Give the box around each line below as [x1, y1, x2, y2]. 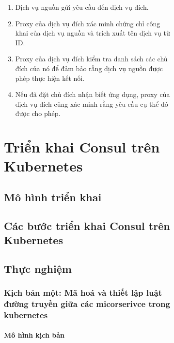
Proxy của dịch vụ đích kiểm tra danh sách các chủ [15, 54, 168, 64]
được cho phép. [15, 108, 61, 118]
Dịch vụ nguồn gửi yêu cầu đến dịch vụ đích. [15, 2, 149, 12]
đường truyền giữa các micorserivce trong [4, 298, 170, 310]
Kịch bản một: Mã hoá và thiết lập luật [4, 286, 162, 299]
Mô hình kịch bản [4, 329, 65, 340]
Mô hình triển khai [4, 189, 102, 204]
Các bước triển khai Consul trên [4, 218, 170, 233]
